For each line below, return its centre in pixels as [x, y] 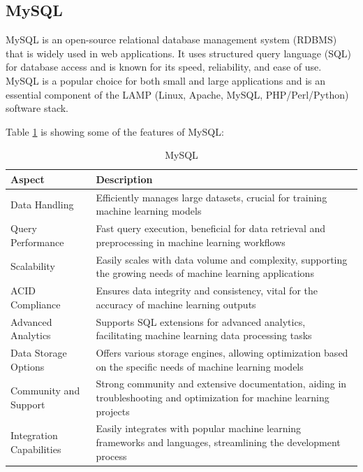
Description [124, 179]
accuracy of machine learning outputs [176, 304]
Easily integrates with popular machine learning [199, 428]
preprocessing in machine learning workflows [191, 242]
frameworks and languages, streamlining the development [218, 442]
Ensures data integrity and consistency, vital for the [207, 291]
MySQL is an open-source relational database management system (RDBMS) [171, 40]
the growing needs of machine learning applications [205, 273]
